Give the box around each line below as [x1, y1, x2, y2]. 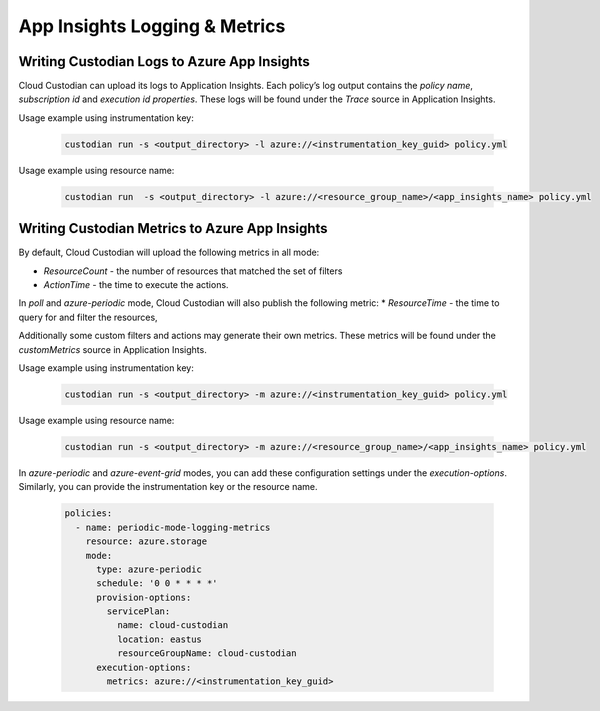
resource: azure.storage [85, 536, 208, 547]
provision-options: [96, 591, 192, 603]
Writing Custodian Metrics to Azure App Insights [18, 220, 329, 237]
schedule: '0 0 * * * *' [96, 578, 219, 589]
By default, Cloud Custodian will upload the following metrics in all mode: [18, 246, 320, 259]
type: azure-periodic [96, 563, 202, 575]
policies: [64, 508, 113, 519]
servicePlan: [106, 606, 171, 617]
